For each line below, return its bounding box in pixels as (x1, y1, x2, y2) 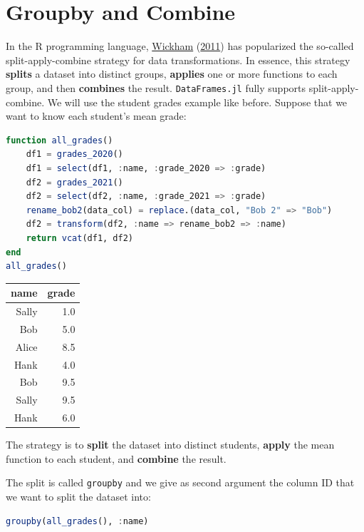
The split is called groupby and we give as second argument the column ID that (6, 475, 355, 490)
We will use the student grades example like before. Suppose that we (47, 94, 348, 109)
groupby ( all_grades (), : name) (6, 516, 149, 526)
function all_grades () (6, 135, 113, 145)
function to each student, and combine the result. (6, 451, 227, 466)
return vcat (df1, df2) (26, 232, 133, 243)
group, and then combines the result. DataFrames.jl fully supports (6, 80, 306, 95)
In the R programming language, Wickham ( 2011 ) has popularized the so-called (6, 39, 354, 53)
